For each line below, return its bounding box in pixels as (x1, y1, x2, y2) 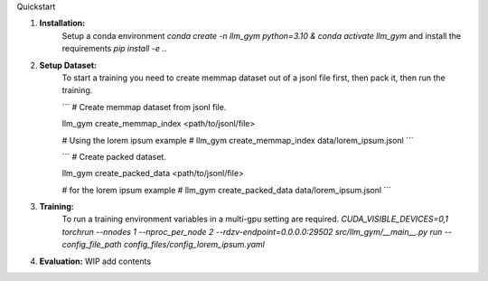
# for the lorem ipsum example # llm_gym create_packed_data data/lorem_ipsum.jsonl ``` (61, 184, 392, 195)
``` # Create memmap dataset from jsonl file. (61, 101, 227, 112)
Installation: (39, 18, 86, 29)
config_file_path (61, 239, 122, 250)
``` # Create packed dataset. (61, 151, 166, 162)
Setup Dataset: (39, 60, 98, 70)
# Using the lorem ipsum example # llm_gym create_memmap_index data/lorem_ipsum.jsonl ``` (61, 135, 415, 145)
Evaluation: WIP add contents (39, 256, 152, 267)
